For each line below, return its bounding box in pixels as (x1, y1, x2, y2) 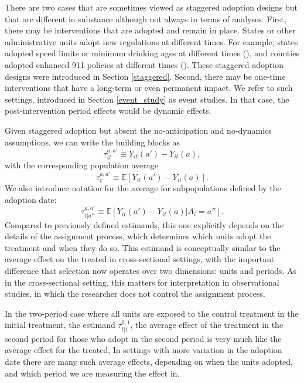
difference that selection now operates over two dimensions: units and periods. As (5, 264, 297, 276)
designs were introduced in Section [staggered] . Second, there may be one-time (5, 70, 286, 82)
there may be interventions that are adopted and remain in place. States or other (5, 24, 296, 36)
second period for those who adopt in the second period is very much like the (5, 332, 282, 344)
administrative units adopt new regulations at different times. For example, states (5, 35, 298, 48)
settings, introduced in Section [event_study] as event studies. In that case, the (5, 93, 289, 105)
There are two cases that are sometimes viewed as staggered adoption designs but (5, 1, 298, 13)
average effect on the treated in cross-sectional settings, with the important (5, 253, 275, 265)
